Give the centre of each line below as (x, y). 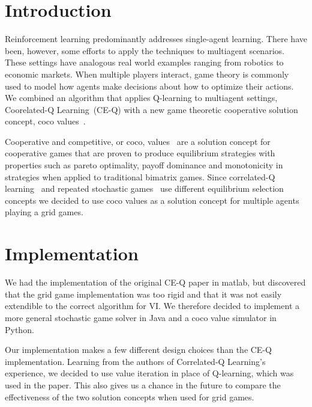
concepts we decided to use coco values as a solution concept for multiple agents (152, 200)
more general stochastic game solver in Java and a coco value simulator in (141, 317)
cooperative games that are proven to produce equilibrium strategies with (140, 153)
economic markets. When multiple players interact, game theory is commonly (147, 74)
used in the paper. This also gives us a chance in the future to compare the (143, 384)
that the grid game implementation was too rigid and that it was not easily (143, 294)
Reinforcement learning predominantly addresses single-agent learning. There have (156, 39)
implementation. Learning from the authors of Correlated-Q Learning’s (135, 361)
